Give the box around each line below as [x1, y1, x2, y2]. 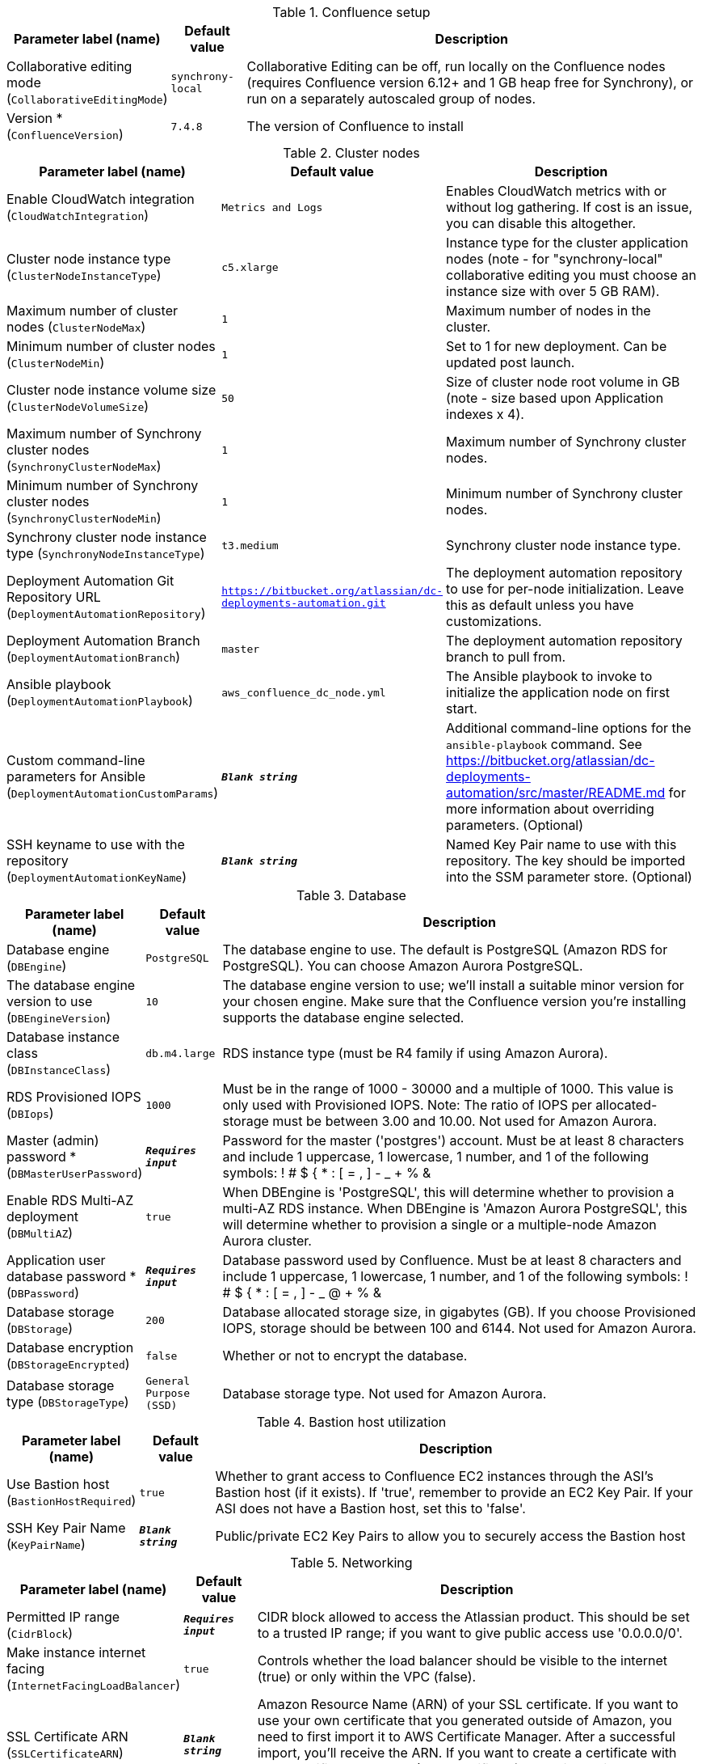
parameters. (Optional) [446, 817, 584, 833]
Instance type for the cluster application [446, 235, 688, 251]
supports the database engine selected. [222, 1009, 464, 1026]
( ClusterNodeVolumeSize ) [6, 398, 149, 414]
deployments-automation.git [221, 597, 386, 609]
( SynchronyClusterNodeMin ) [6, 510, 162, 526]
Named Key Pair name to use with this [446, 836, 677, 852]
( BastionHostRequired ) [6, 1492, 137, 1508]
